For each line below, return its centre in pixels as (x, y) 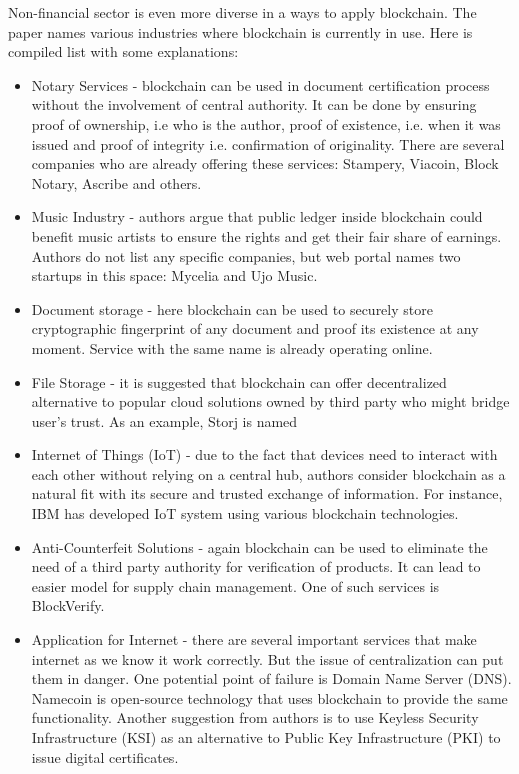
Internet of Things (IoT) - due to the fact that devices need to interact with (264, 454)
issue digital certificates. (105, 756)
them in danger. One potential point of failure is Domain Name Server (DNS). (271, 678)
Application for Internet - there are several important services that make (254, 639)
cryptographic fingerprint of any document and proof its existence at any (255, 328)
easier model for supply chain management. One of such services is (235, 585)
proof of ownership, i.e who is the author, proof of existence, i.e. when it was (266, 123)
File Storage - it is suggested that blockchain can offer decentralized (239, 381)
